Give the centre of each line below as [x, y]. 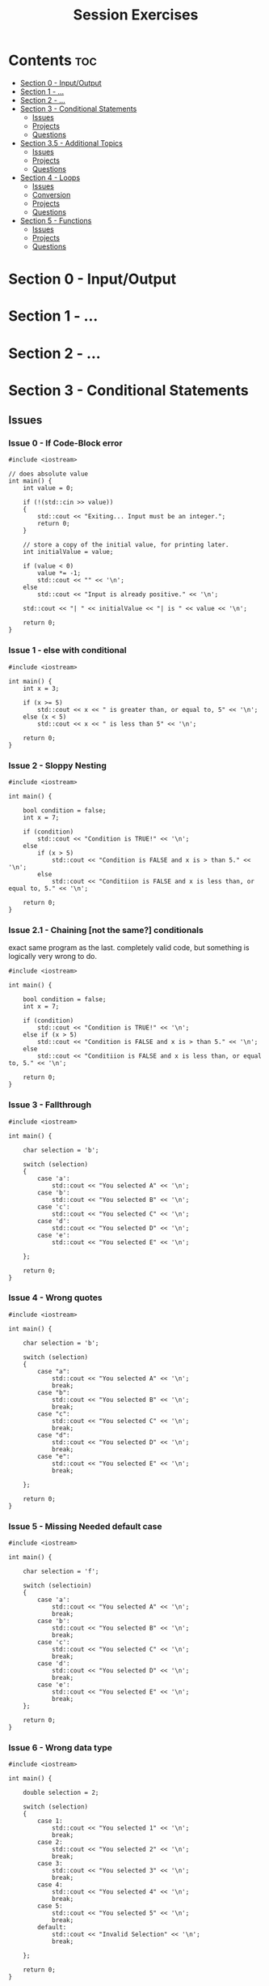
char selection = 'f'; [61, 1572]
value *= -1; [59, 573]
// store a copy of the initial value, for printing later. [126, 545]
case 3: [50, 1864]
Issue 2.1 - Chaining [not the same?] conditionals [106, 930]
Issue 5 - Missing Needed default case [85, 1526]
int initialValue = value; [68, 552]
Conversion [51, 194]
